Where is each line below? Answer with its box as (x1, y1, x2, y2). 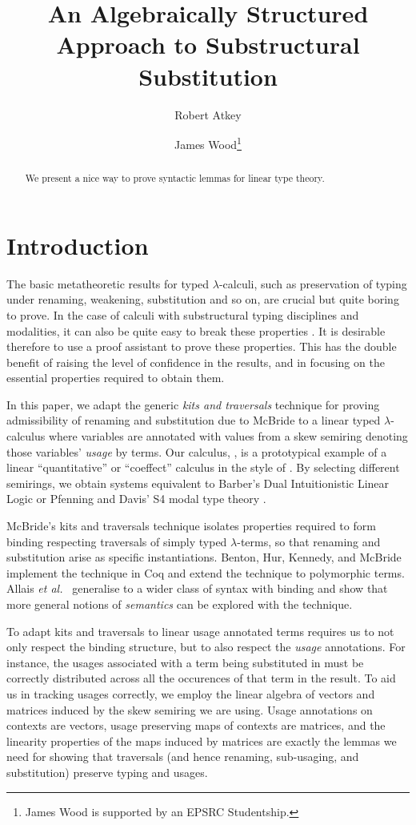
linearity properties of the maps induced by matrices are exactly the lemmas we (6, 732, 397, 749)
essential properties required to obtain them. (6, 369, 225, 386)
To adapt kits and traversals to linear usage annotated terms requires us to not (6, 622, 394, 639)
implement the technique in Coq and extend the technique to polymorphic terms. (6, 564, 405, 581)
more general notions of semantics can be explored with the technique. (6, 596, 353, 613)
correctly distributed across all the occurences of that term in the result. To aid (6, 670, 396, 686)
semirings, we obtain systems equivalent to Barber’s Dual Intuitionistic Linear (6, 474, 390, 491)
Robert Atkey (174, 106, 242, 123)
